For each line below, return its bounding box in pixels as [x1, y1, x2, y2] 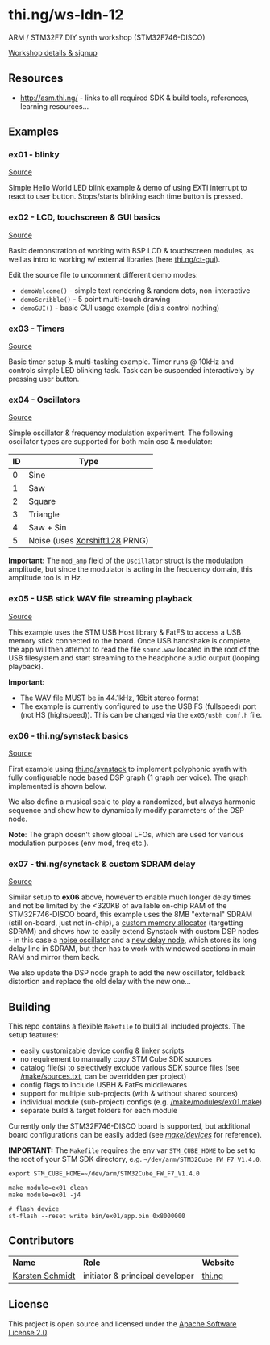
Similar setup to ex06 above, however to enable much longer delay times [8, 892, 251, 902]
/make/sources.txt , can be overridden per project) [19, 1071, 187, 1081]
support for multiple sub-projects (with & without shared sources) [19, 1088, 239, 1099]
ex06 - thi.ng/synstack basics [8, 730, 129, 741]
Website [201, 1257, 235, 1268]
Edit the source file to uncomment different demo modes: [8, 270, 198, 279]
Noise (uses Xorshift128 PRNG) [28, 535, 149, 547]
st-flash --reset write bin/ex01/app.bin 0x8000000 [8, 1213, 185, 1221]
